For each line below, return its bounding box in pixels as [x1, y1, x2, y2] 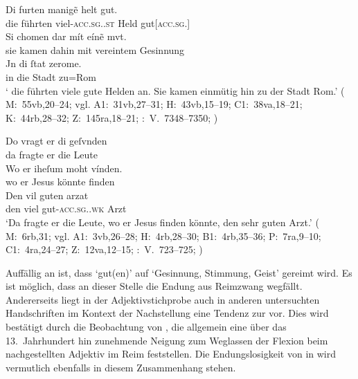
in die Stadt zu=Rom [6, 69, 96, 84]
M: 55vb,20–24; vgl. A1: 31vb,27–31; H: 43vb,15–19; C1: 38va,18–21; [6, 97, 303, 111]
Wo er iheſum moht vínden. [6, 160, 123, 175]
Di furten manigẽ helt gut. [6, 2, 118, 16]
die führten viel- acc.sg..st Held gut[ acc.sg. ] [6, 15, 190, 30]
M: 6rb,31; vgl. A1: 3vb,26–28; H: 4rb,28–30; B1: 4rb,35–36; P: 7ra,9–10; [6, 228, 321, 243]
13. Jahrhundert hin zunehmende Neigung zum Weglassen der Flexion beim [6, 333, 328, 347]
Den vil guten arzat [6, 187, 89, 202]
